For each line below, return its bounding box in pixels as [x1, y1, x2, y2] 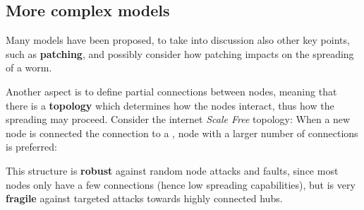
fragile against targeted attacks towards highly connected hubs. [6, 191, 283, 206]
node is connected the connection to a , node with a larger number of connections [6, 125, 358, 140]
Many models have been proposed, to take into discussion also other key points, [6, 33, 350, 47]
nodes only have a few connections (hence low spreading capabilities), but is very [6, 177, 356, 192]
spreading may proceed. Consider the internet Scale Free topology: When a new [6, 112, 351, 127]
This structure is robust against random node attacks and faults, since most [6, 163, 339, 177]
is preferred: [6, 139, 57, 154]
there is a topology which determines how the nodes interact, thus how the [6, 98, 334, 112]
